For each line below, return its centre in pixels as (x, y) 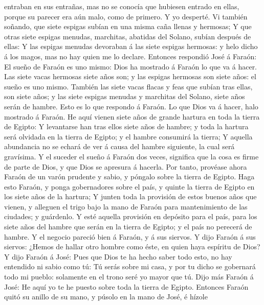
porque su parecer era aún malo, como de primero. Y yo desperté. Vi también (126, 16)
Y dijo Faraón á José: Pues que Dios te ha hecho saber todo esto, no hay (118, 256)
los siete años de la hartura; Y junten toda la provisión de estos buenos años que (130, 196)
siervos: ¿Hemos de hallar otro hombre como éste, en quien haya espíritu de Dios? (132, 247)
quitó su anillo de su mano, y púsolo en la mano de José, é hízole (106, 297)
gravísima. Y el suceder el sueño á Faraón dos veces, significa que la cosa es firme (131, 156)
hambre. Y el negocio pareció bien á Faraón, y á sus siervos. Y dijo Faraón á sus (130, 236)
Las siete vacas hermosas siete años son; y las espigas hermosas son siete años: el (130, 76)
